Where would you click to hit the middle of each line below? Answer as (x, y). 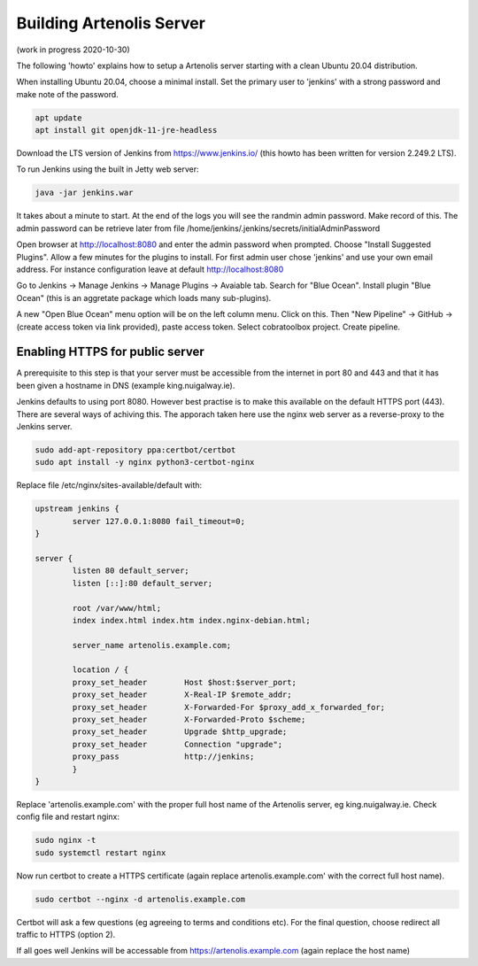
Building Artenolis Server (111, 23)
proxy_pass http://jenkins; (163, 757)
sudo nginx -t (66, 840)
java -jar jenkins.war (84, 193)
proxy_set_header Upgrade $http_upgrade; (180, 732)
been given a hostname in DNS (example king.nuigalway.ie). (126, 385)
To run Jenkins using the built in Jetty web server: (108, 169)
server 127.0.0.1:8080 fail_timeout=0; (158, 521)
